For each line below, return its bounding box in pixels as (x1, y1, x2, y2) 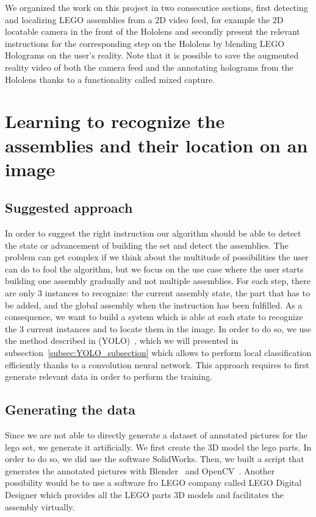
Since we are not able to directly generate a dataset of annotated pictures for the (5, 429, 307, 441)
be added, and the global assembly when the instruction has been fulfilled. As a (5, 298, 303, 311)
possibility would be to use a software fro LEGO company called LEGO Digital (5, 476, 302, 489)
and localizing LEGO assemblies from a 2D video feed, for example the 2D (5, 13, 284, 26)
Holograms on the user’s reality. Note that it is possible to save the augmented (5, 49, 299, 62)
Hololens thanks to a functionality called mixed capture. (5, 73, 215, 85)
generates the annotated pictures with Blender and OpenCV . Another (5, 464, 275, 477)
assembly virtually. (5, 500, 75, 513)
